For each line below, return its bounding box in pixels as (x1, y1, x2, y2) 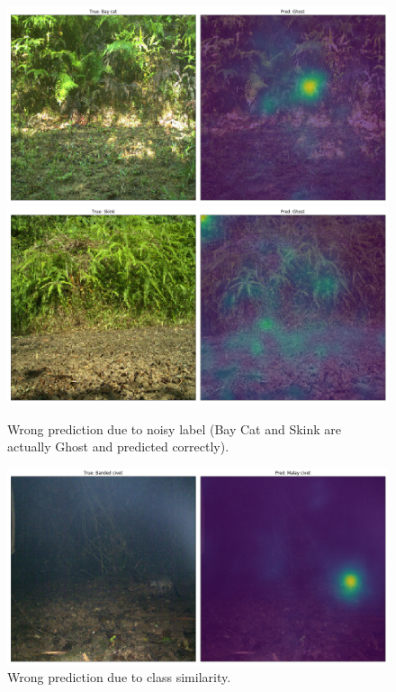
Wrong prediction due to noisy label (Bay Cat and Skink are (7, 419, 342, 438)
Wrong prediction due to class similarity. (7, 668, 231, 687)
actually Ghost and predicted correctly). (7, 437, 229, 456)
